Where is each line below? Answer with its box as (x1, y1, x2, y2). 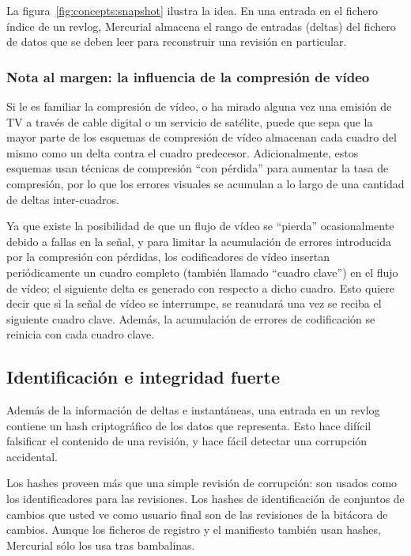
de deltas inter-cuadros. (6, 191, 119, 207)
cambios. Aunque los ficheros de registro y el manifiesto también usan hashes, (6, 521, 381, 538)
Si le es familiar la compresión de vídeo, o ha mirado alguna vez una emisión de (6, 98, 392, 114)
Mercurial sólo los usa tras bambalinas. (6, 536, 195, 553)
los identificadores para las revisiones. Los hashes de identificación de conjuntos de (6, 490, 405, 507)
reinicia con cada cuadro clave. (6, 326, 155, 342)
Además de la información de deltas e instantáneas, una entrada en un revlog (6, 402, 380, 418)
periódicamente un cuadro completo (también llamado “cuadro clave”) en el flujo (6, 263, 398, 280)
